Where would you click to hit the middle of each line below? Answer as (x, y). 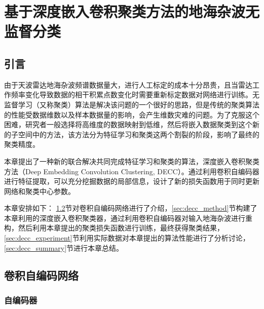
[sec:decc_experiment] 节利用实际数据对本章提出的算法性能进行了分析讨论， (127, 238)
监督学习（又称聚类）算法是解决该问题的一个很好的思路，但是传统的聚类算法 (132, 104)
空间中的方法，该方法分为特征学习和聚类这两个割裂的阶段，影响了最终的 (139, 134)
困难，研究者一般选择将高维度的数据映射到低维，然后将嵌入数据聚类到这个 (128, 124)
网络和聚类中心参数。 (40, 191)
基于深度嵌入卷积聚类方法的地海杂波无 (132, 11)
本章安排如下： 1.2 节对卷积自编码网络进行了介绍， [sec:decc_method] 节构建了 (131, 208)
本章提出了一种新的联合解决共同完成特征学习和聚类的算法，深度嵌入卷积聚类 (132, 161)
